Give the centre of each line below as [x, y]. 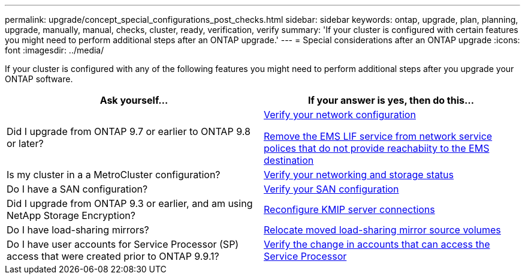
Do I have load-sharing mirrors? [78, 230]
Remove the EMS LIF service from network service [378, 136]
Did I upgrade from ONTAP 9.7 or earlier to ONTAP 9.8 [129, 131]
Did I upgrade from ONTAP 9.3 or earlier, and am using [130, 203]
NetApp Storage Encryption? [71, 215]
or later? [25, 143]
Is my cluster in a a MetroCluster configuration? [114, 175]
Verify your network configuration [340, 115]
